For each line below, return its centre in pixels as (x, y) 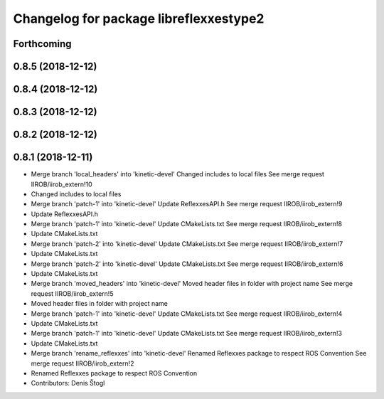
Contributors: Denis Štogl (68, 383)
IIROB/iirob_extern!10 (62, 184)
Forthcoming (42, 44)
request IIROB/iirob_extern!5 (72, 293)
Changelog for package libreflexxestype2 (139, 18)
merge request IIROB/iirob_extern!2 (82, 363)
